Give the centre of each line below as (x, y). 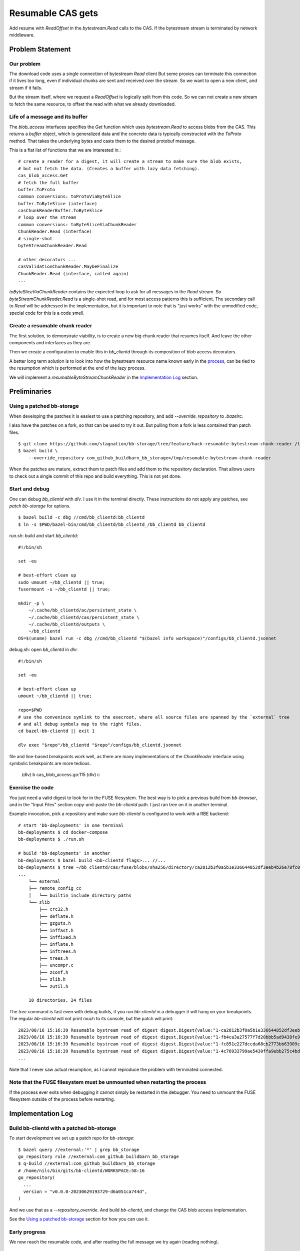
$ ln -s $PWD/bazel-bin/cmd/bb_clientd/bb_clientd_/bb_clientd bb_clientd (112, 524)
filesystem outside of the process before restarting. (62, 1099)
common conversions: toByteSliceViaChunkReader (77, 224)
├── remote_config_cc (55, 888)
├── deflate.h (56, 916)
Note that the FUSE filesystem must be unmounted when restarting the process (108, 1082)
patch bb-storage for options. (40, 506)
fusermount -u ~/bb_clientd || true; (64, 589)
